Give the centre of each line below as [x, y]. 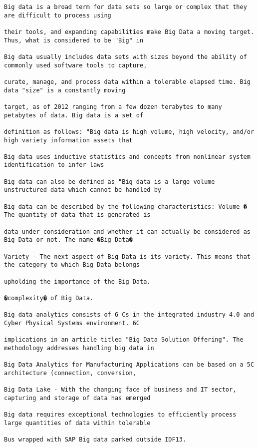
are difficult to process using [58, 15]
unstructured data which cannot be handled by [83, 190]
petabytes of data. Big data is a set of [74, 115]
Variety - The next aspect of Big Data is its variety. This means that [127, 256]
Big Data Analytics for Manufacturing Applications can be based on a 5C [129, 365]
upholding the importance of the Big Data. [77, 281]
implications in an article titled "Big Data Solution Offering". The [124, 340]
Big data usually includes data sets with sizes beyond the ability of [126, 57]
